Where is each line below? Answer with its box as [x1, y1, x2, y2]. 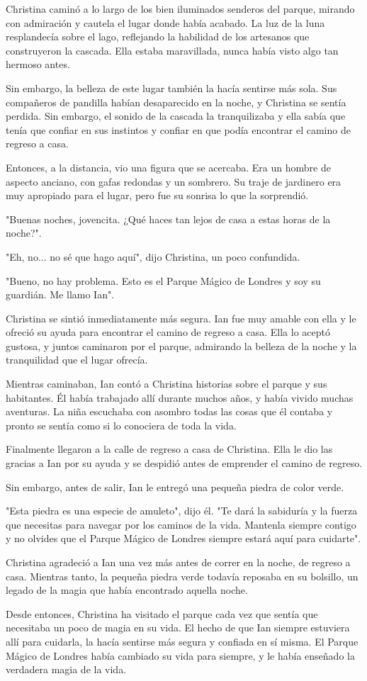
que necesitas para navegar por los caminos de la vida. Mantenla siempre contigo [6, 517, 356, 531]
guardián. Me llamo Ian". [6, 287, 115, 302]
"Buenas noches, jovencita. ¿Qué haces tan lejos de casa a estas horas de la [6, 211, 331, 226]
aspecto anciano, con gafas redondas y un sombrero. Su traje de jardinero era [6, 174, 341, 188]
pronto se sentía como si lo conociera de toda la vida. [6, 417, 237, 432]
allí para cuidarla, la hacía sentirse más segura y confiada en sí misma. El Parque [6, 634, 358, 648]
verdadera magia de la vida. [6, 662, 127, 677]
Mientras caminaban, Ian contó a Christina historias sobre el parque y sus [6, 376, 327, 391]
